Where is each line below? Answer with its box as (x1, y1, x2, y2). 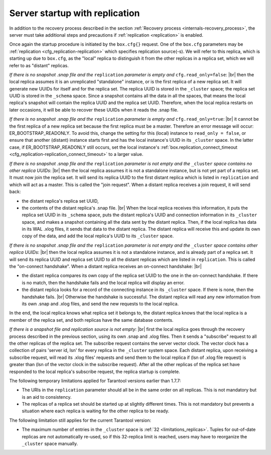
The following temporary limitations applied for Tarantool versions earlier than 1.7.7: (9, 378, 181, 384)
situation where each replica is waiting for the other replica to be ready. (22, 408, 170, 414)
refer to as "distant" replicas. (9, 62, 69, 68)
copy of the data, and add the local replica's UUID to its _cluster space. (22, 233, 174, 239)
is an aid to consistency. (22, 394, 72, 400)
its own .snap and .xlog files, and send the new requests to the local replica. (22, 301, 179, 307)
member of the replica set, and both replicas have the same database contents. (9, 317, 174, 323)
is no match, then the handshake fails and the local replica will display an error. (22, 280, 185, 286)
